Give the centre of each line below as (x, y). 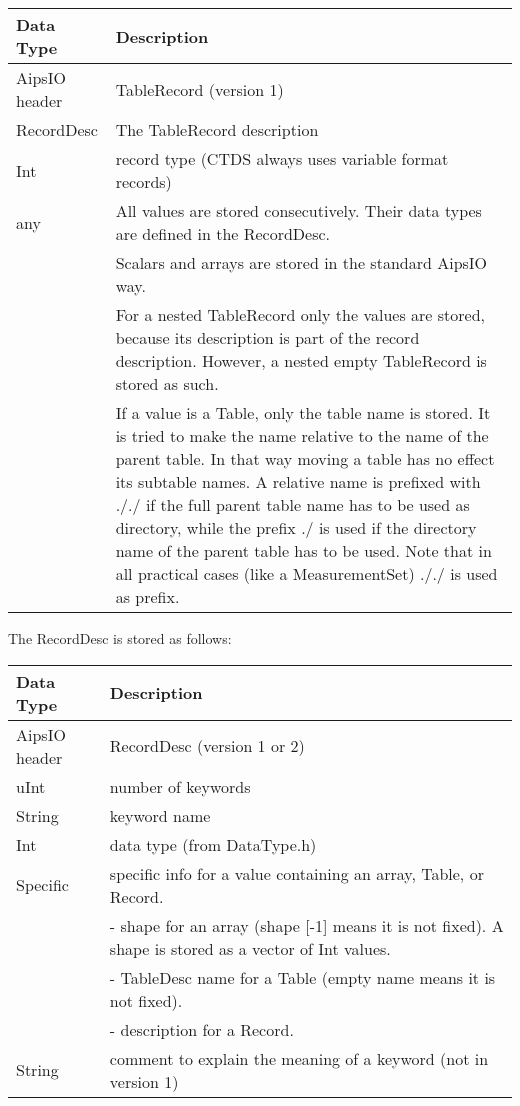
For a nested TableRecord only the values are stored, (300, 314)
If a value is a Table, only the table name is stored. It (303, 412)
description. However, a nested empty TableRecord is (301, 360)
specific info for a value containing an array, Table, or (296, 873)
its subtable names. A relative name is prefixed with (298, 481)
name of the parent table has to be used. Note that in (303, 550)
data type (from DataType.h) (213, 844)
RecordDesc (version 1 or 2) (207, 746)
